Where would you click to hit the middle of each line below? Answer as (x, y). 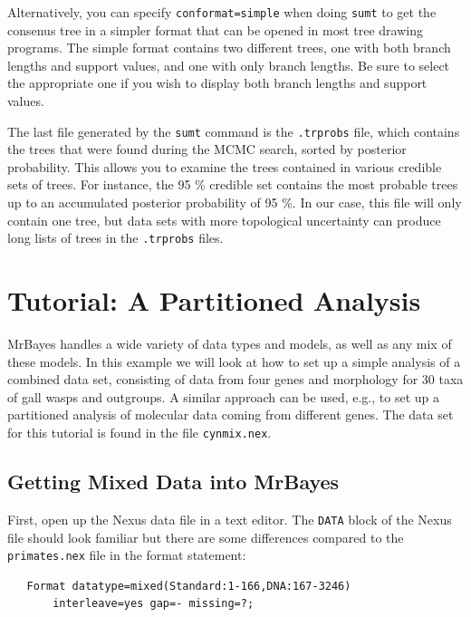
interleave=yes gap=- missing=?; (154, 604)
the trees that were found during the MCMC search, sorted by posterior (207, 149)
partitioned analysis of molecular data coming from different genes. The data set (231, 415)
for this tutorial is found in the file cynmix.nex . (139, 432)
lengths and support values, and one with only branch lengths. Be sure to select (229, 65)
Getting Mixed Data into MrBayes (173, 482)
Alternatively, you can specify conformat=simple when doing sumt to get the (222, 12)
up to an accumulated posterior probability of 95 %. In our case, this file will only (235, 202)
